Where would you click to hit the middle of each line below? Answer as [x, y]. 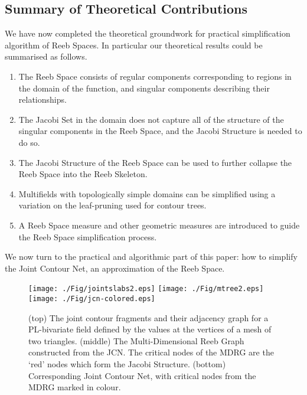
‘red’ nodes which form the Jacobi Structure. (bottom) [127, 363]
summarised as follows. [46, 56]
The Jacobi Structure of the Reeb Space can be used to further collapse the [155, 162]
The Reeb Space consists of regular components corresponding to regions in [155, 76]
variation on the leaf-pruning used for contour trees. [112, 205]
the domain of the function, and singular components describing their [144, 88]
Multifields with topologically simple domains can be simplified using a [147, 193]
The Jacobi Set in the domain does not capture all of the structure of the [151, 119]
